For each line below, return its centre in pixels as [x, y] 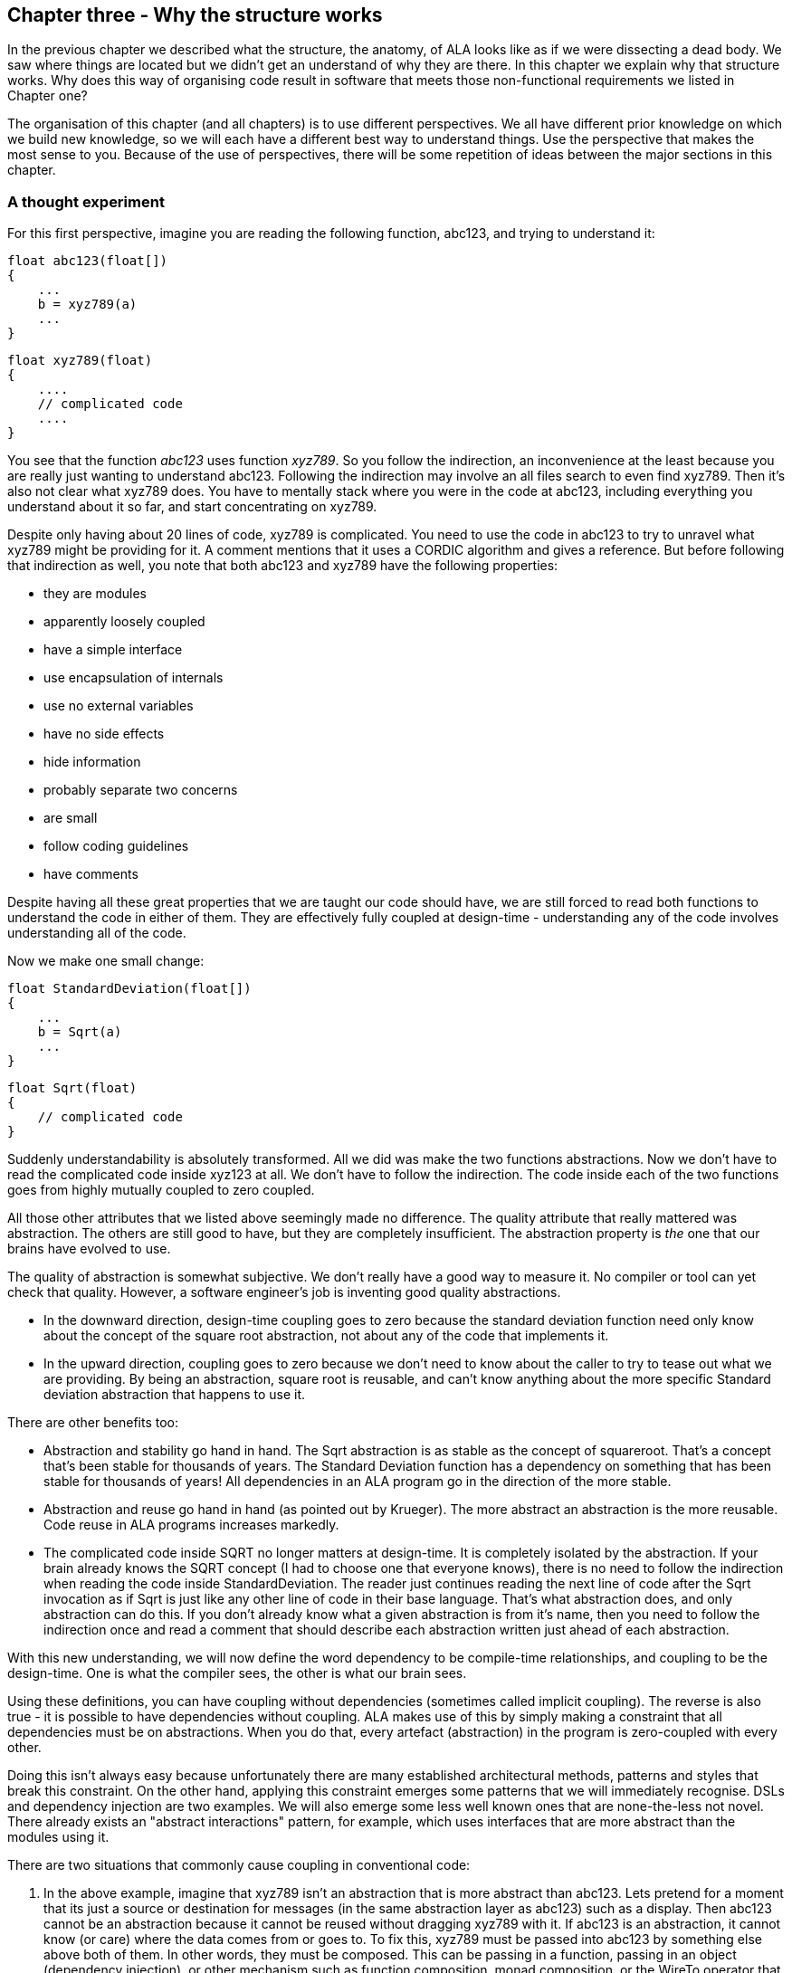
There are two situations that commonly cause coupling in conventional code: [239, 1865]
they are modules [95, 594]
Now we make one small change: [106, 961]
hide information [92, 762]
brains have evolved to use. [89, 1249]
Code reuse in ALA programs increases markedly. [191, 1525]
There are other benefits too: [93, 1423]
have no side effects [104, 734]
